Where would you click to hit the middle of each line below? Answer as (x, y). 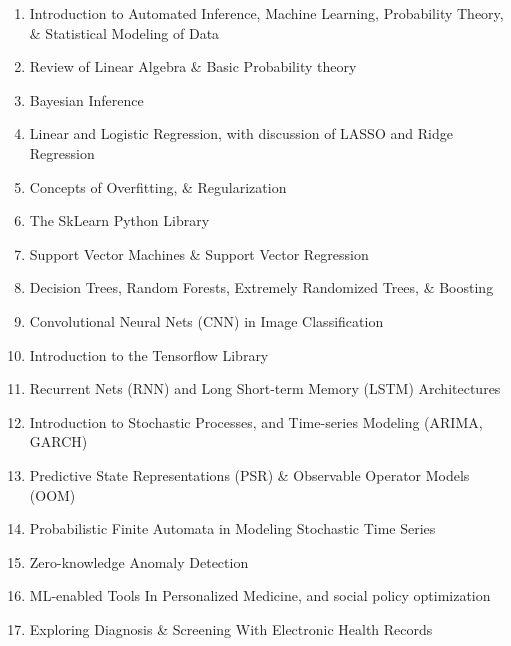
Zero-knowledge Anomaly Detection (139, 561)
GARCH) (58, 441)
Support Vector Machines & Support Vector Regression (199, 253)
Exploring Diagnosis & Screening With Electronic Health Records (231, 628)
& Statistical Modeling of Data (124, 32)
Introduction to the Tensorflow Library (149, 354)
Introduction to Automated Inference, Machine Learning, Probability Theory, (266, 13)
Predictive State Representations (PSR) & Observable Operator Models (249, 474)
